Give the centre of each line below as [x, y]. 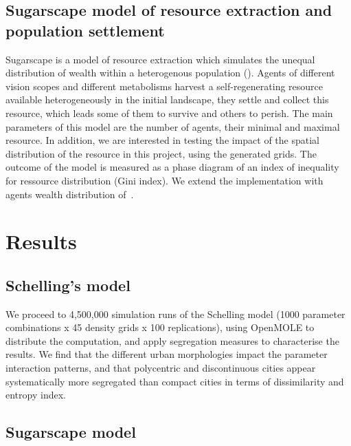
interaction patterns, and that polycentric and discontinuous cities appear [161, 368]
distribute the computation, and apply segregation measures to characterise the [172, 340]
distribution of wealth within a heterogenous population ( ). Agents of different [170, 73]
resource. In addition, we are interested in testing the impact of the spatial [163, 140]
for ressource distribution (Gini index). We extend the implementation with [165, 180]
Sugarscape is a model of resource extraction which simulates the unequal [160, 59]
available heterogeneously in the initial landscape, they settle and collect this [167, 99]
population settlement [85, 30]
